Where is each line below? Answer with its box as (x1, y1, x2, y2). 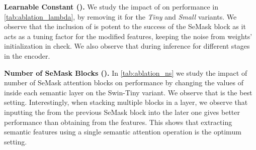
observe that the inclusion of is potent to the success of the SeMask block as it (4, 21, 246, 32)
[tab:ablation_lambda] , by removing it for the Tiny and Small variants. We (4, 11, 237, 22)
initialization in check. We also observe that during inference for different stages (4, 41, 250, 51)
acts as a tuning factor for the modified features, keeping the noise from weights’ (4, 31, 252, 41)
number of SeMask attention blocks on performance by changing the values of (4, 77, 243, 88)
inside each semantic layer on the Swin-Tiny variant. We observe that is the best (4, 87, 252, 97)
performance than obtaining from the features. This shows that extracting (4, 116, 232, 127)
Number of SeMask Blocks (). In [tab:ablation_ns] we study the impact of (4, 67, 247, 78)
